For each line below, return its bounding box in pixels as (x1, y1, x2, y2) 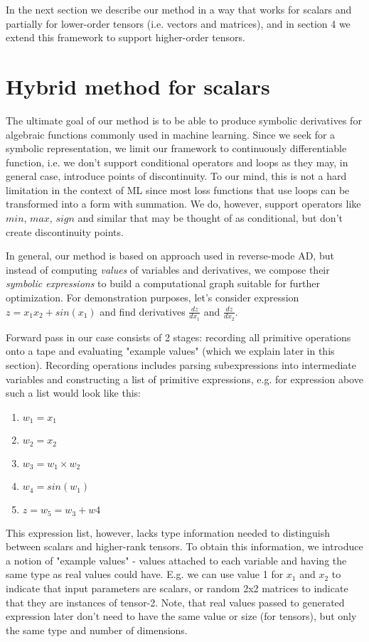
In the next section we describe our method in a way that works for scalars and (6, 2, 352, 16)
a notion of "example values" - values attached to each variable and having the (6, 552, 347, 567)
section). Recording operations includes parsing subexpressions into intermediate (6, 358, 356, 373)
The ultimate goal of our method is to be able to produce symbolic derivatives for (6, 112, 362, 127)
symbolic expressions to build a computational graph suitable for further (6, 276, 321, 291)
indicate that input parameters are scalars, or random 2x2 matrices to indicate (6, 581, 348, 596)
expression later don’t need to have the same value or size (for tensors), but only (6, 609, 357, 624)
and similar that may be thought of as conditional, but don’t (77, 210, 343, 225)
